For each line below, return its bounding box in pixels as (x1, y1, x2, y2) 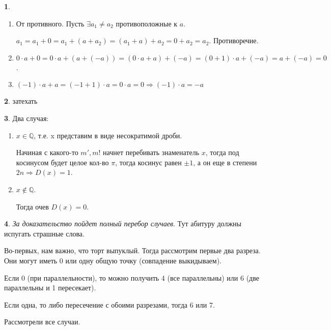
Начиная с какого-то (16, 147, 78, 158)
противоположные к (116, 18, 178, 28)
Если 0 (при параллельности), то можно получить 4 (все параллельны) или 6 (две (4, 272, 259, 283)
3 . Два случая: (4, 112, 49, 123)
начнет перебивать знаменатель (103, 147, 200, 158)
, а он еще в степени (193, 157, 257, 167)
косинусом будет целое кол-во (16, 157, 109, 167)
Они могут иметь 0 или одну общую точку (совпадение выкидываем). (4, 255, 222, 265)
